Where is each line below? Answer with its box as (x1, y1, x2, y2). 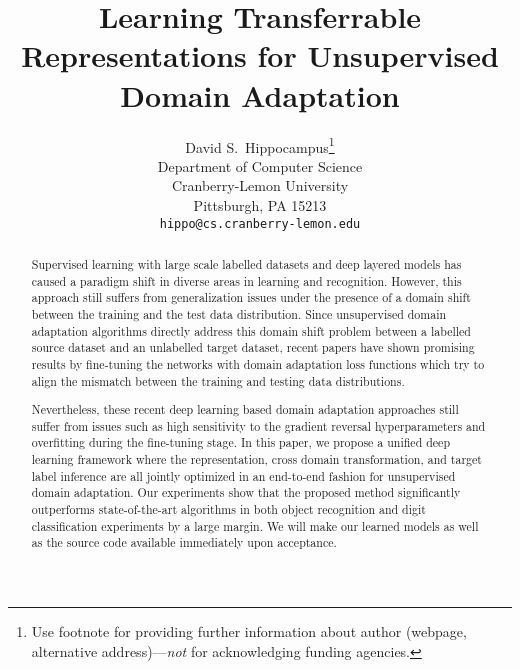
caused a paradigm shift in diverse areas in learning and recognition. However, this (31, 272, 462, 289)
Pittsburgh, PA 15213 (193, 194, 327, 215)
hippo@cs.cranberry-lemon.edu (159, 216, 361, 231)
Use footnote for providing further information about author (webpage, (31, 621, 467, 642)
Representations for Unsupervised (21, 35, 499, 76)
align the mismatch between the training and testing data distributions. (31, 372, 405, 389)
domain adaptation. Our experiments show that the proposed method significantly (31, 484, 461, 501)
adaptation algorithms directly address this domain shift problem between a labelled (31, 322, 471, 339)
